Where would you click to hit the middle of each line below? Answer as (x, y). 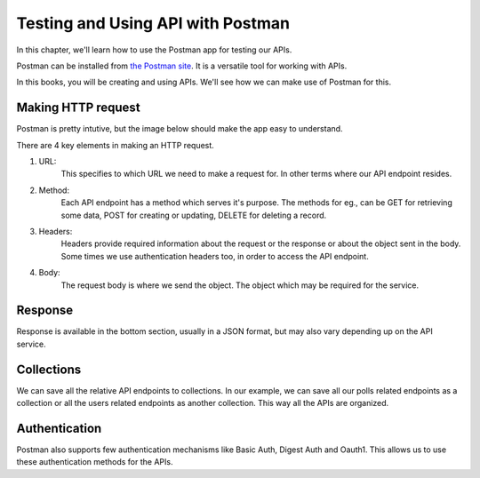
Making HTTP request (79, 108)
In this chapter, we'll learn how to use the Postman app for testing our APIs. (154, 50)
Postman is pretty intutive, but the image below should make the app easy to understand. (180, 129)
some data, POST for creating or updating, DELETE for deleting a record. (194, 215)
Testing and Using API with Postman (153, 23)
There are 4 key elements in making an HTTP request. (116, 145)
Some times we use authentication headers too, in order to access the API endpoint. (215, 256)
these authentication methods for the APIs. (95, 462)
